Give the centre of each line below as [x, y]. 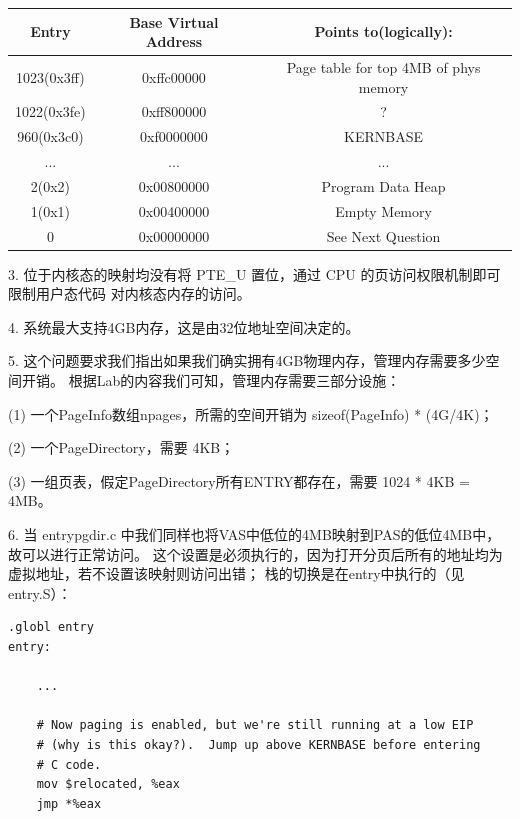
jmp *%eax [69, 803]
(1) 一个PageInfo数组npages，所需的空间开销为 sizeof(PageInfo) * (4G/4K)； [251, 413]
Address [174, 41]
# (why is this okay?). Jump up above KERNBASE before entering [258, 744]
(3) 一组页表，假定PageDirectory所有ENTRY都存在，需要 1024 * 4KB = [239, 480]
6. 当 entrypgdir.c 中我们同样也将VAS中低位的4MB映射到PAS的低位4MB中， [254, 534]
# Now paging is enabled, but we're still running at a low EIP [255, 725]
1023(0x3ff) [50, 76]
